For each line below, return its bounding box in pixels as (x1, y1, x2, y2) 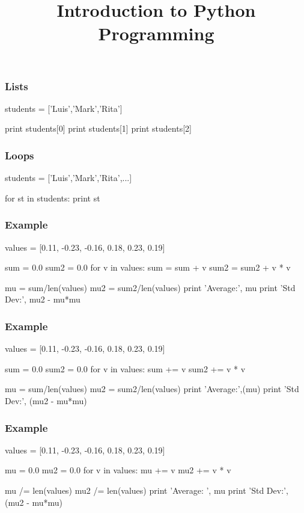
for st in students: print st (5, 191, 100, 204)
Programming (98, 21, 214, 46)
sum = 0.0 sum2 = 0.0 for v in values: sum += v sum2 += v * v (5, 362, 246, 375)
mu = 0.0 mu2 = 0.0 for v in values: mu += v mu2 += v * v (5, 464, 231, 476)
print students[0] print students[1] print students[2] (5, 122, 192, 135)
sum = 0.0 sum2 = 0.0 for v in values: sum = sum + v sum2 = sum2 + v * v (5, 261, 291, 274)
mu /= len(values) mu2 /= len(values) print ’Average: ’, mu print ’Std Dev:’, (5, 484, 288, 497)
